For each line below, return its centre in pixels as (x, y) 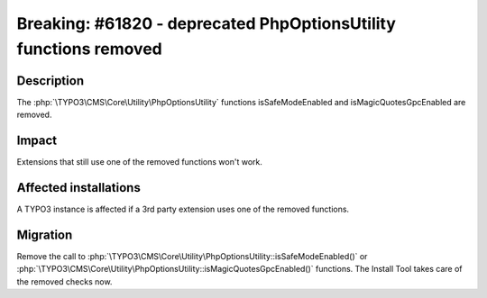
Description (51, 81)
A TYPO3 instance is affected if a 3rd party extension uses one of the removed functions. (183, 209)
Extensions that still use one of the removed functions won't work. (140, 162)
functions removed (89, 49)
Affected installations (79, 188)
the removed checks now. (64, 281)
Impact (37, 141)
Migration (45, 235)
